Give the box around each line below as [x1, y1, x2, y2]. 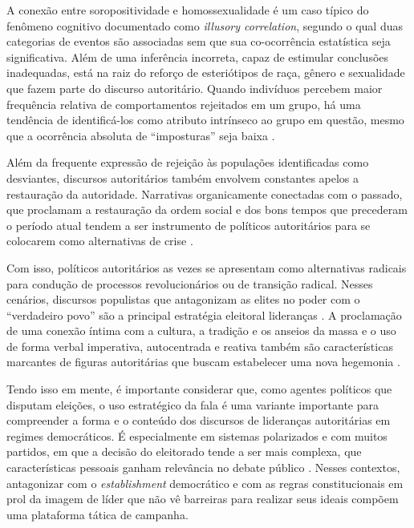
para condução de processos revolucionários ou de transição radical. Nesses [6, 275, 373, 292]
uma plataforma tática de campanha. [6, 506, 189, 522]
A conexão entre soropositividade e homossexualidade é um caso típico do [6, 2, 369, 18]
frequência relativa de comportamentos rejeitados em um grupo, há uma [6, 95, 361, 112]
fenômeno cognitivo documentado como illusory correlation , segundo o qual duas [6, 17, 403, 34]
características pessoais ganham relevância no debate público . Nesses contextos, [6, 459, 400, 476]
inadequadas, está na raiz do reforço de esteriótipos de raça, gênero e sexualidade [6, 64, 405, 81]
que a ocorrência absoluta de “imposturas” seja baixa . [6, 127, 275, 143]
